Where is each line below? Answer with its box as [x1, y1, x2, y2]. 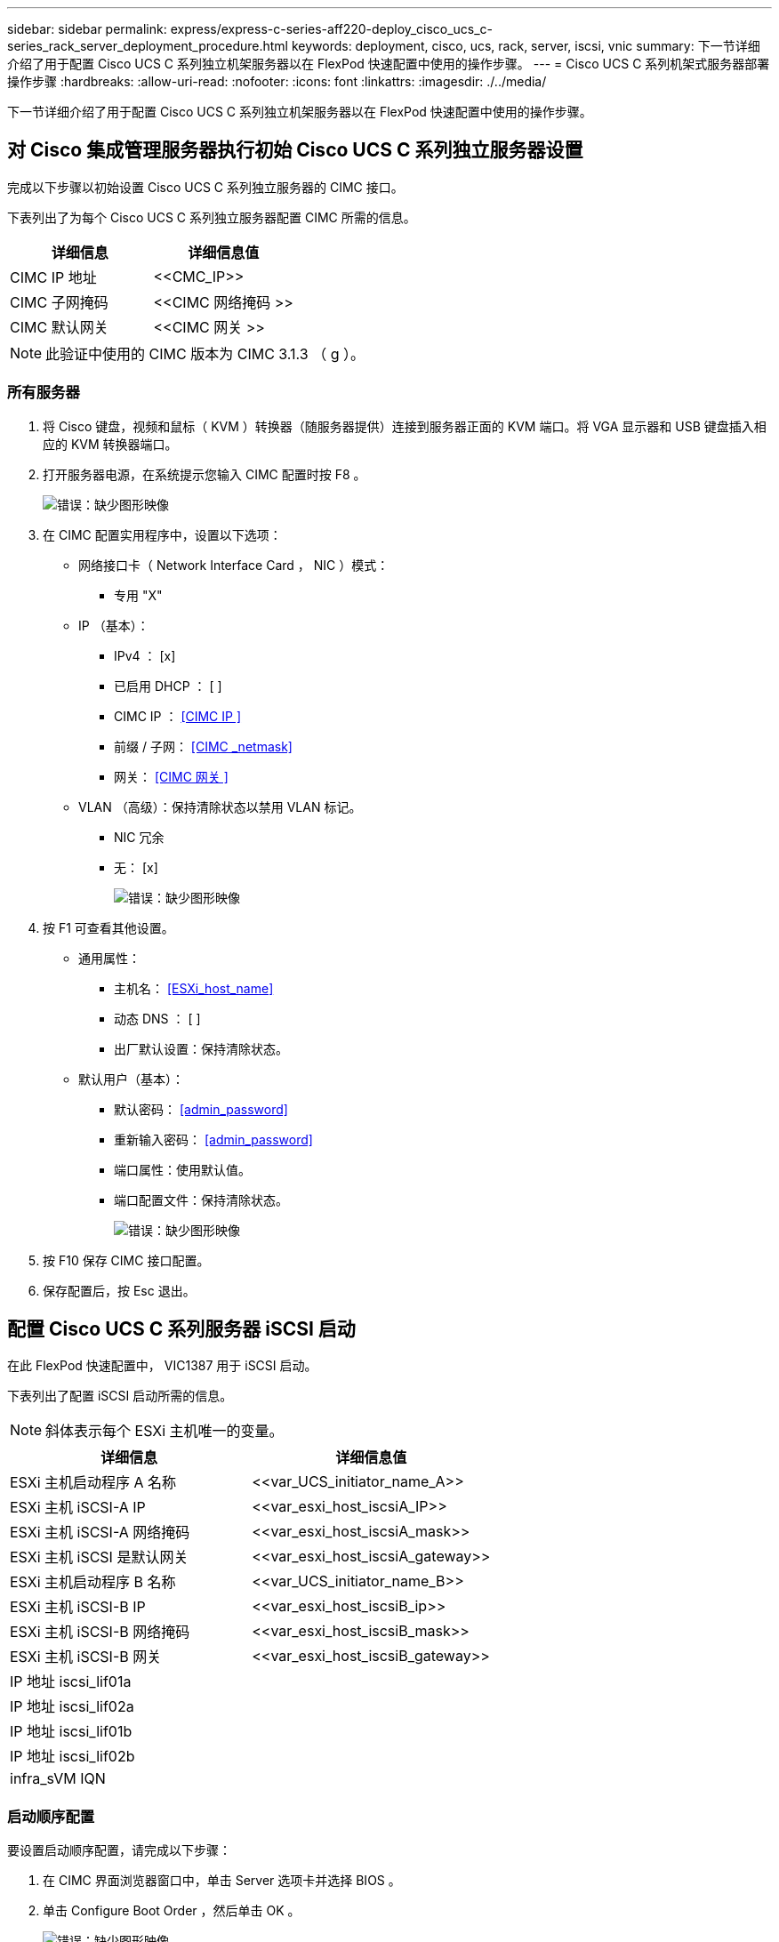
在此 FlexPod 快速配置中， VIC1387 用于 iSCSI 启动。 [7, 1358, 317, 1374]
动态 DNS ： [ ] [114, 1010, 201, 1026]
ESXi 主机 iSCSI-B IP [10, 1598, 146, 1617]
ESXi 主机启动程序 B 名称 [10, 1573, 176, 1592]
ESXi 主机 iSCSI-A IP [10, 1498, 146, 1517]
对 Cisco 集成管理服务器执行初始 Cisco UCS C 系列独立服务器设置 [7, 139, 583, 162]
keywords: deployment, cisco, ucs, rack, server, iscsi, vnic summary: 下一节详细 [291, 38, 760, 53]
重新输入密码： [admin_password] [114, 1131, 313, 1147]
